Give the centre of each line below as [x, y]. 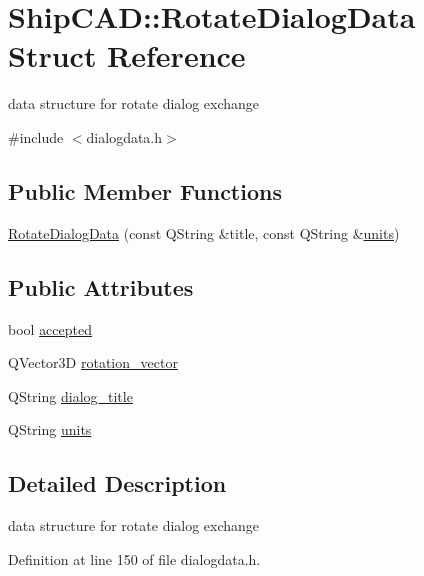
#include [36, 136]
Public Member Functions [145, 190]
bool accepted [50, 328]
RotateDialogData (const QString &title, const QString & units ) [204, 232]
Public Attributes [101, 286]
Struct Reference [127, 55]
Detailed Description [117, 483]
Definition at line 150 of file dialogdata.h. [134, 558]
